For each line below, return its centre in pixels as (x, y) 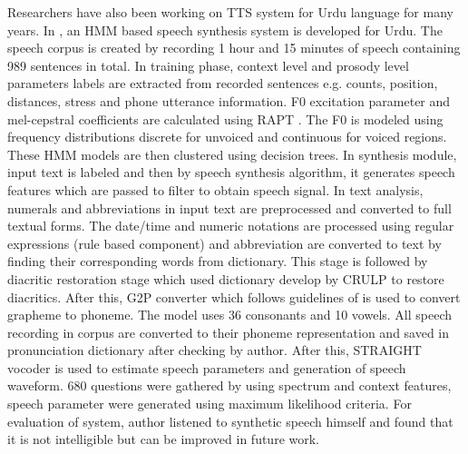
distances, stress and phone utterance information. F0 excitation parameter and (229, 100)
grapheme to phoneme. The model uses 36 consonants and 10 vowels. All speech (230, 315)
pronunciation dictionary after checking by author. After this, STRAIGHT (214, 350)
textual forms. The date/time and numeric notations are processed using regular (231, 226)
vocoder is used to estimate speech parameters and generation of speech (207, 367)
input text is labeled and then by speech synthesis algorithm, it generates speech (231, 172)
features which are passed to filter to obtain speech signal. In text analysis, (215, 189)
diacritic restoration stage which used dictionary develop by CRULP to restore (226, 278)
